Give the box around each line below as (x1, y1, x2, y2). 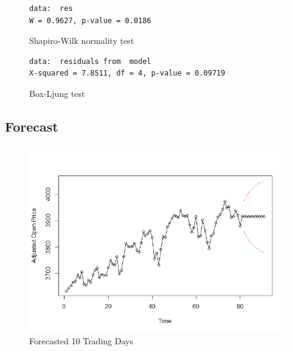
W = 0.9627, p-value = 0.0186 (29, 16, 151, 25)
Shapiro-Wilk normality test (29, 34, 134, 47)
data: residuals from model (29, 57, 151, 66)
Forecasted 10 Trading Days (29, 334, 133, 347)
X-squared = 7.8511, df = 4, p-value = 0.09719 (29, 69, 226, 78)
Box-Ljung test (29, 87, 85, 99)
